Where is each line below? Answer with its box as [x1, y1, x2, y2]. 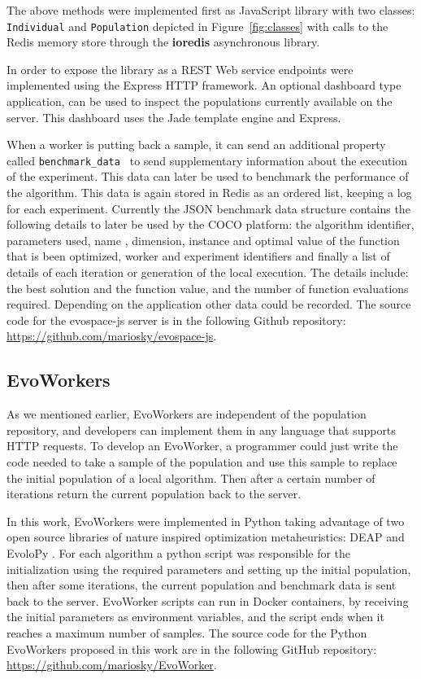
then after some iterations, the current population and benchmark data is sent [7, 576, 397, 594]
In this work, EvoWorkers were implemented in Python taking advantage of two [7, 512, 405, 529]
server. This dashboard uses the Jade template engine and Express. [7, 108, 341, 125]
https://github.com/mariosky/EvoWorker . [7, 656, 217, 673]
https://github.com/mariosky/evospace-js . [7, 327, 217, 344]
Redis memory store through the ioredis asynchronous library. [7, 33, 320, 50]
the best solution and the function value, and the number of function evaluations [7, 279, 409, 296]
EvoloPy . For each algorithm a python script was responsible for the [7, 544, 351, 561]
